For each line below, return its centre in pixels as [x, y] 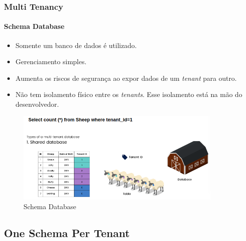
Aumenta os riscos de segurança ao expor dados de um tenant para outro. [126, 78]
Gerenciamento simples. [51, 61]
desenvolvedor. [37, 104]
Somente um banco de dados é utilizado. [76, 45]
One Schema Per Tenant [67, 232]
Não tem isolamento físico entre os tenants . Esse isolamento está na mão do [129, 94]
